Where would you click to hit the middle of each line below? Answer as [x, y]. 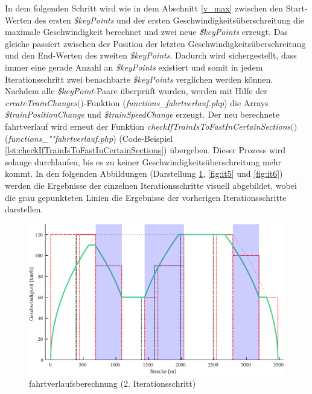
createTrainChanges [41, 102]
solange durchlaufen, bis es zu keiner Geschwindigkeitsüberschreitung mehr [143, 161]
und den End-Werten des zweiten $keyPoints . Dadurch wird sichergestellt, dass [151, 55]
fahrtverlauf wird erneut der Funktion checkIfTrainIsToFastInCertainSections [148, 126]
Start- [297, 8]
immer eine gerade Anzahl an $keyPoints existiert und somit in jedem [134, 67]
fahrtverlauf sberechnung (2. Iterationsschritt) [113, 383]
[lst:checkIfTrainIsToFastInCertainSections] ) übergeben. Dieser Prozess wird [145, 150]
